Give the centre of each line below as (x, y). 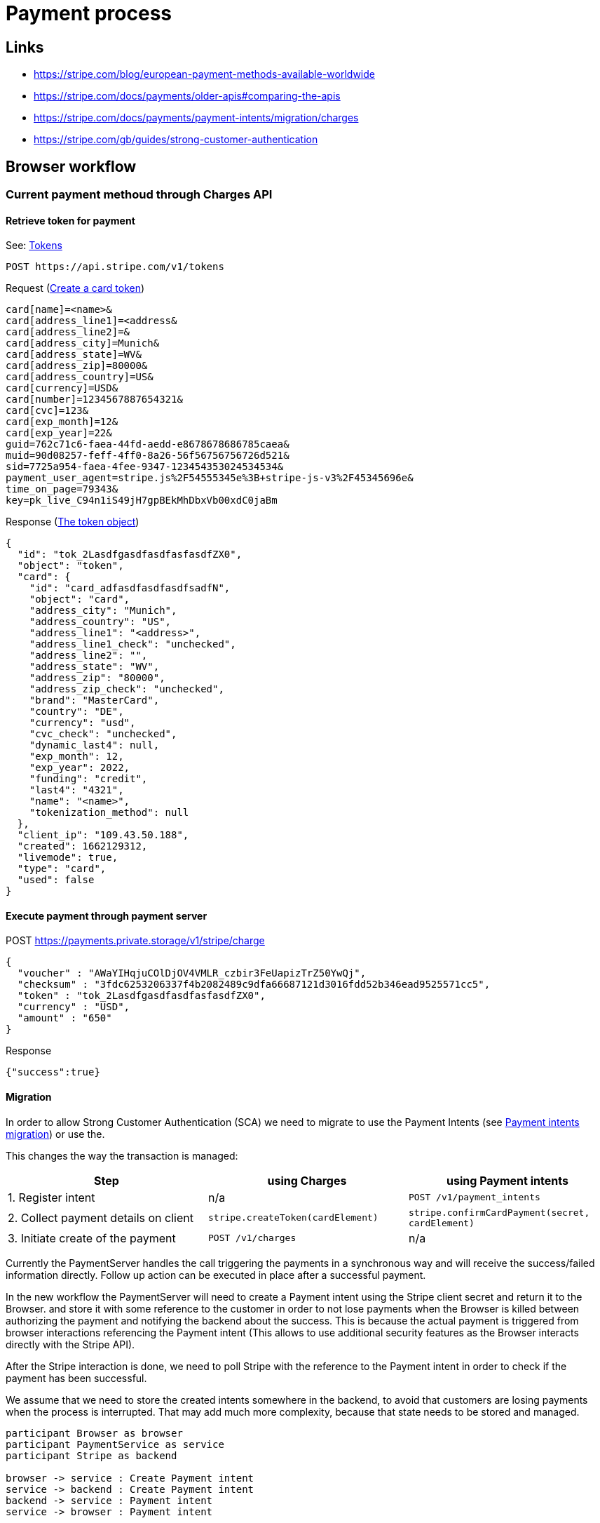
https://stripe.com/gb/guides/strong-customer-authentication (176, 140)
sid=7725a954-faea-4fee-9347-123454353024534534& (145, 467)
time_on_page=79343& (62, 489)
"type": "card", (62, 869)
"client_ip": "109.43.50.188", (103, 835)
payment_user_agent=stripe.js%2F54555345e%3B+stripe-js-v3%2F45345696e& (210, 478)
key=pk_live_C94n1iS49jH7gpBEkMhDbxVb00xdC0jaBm (142, 501)
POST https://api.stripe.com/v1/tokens (115, 267)
